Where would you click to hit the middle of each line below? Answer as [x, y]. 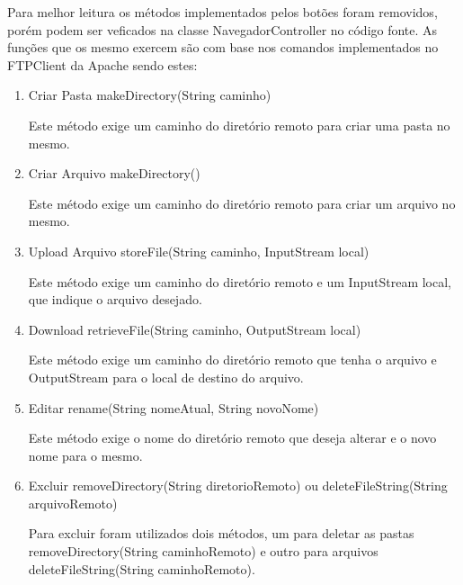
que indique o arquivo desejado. [115, 299]
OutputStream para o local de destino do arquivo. [166, 377]
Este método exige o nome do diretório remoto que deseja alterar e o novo [232, 438]
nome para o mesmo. [85, 455]
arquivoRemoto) [73, 503]
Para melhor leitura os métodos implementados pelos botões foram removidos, [223, 12]
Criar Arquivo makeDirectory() [114, 173]
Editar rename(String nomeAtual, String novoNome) [174, 407]
